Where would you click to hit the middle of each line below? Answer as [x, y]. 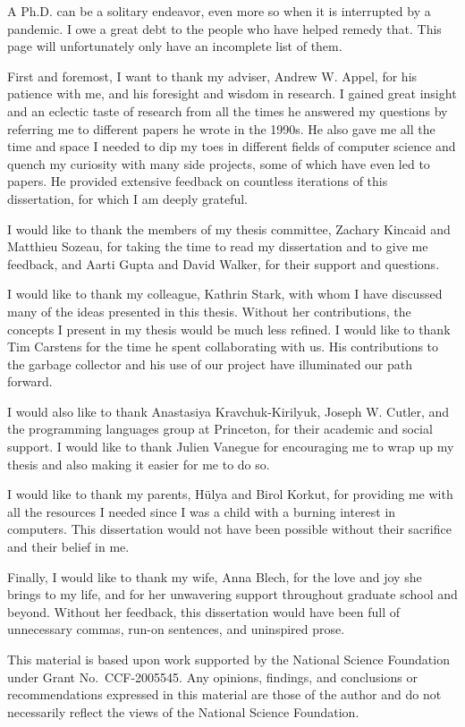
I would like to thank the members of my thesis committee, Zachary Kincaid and [229, 228]
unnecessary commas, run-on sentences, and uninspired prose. [176, 629]
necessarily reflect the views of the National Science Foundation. [183, 711]
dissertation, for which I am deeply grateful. [128, 198]
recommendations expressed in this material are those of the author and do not [224, 694]
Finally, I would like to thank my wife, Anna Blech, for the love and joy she [215, 576]
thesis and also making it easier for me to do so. [139, 464]
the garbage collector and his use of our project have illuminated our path [210, 363]
